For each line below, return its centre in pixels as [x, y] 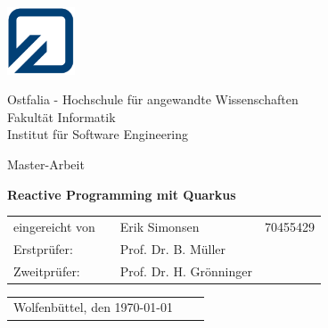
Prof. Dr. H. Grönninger [186, 271]
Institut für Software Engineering [98, 134]
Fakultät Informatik [61, 116]
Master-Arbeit [46, 164]
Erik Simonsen [160, 226]
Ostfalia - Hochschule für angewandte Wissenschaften [153, 99]
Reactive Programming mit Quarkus [122, 194]
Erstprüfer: [43, 248]
